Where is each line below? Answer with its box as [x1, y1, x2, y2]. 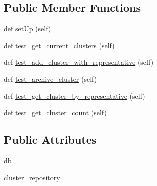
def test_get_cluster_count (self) [4, 107, 107, 118]
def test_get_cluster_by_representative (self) [4, 90, 145, 101]
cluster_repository [4, 172, 60, 182]
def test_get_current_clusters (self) [4, 40, 115, 50]
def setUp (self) [4, 23, 51, 34]
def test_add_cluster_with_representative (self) [4, 57, 154, 67]
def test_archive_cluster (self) [4, 73, 97, 84]
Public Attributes [4, 132, 97, 147]
